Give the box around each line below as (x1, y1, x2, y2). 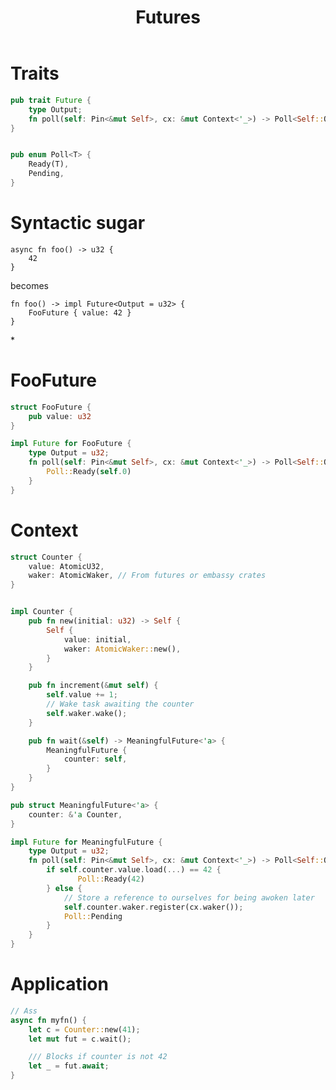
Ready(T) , (28, 159, 70, 170)
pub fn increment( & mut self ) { (28, 681, 159, 691)
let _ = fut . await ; (28, 1061, 110, 1071)
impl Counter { (10, 607, 74, 617)
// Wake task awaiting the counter (46, 699, 195, 709)
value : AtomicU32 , (28, 561, 105, 571)
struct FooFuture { (10, 402, 92, 412)
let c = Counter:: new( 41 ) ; (28, 1024, 141, 1035)
